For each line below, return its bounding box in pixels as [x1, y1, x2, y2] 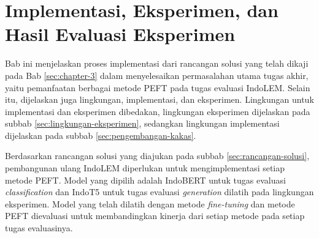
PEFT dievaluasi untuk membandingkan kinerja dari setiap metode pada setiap [5, 209, 305, 222]
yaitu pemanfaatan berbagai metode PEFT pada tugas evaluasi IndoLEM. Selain [5, 81, 310, 94]
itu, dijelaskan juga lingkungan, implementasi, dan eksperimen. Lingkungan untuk [5, 93, 314, 106]
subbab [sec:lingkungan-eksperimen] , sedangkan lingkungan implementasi [5, 117, 280, 130]
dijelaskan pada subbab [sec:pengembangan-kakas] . [5, 128, 196, 141]
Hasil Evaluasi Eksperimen [5, 21, 236, 46]
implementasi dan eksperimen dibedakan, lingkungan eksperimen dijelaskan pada [5, 105, 310, 117]
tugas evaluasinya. [5, 221, 73, 234]
